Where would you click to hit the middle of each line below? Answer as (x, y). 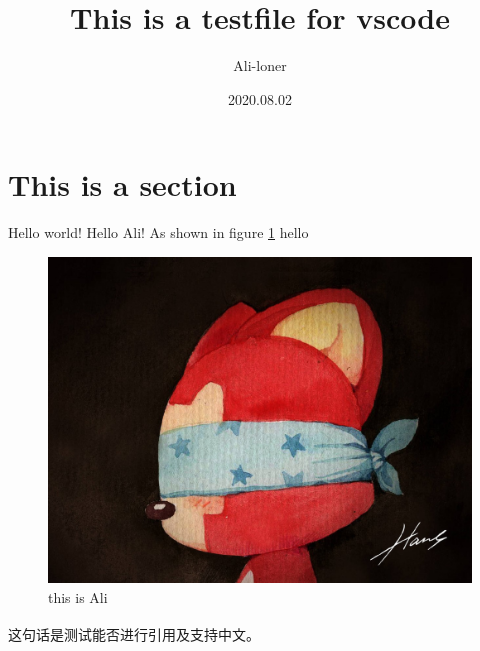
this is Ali (78, 596)
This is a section (122, 184)
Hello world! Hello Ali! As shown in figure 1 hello (158, 232)
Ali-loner (260, 65)
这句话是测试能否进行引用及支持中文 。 (134, 633)
